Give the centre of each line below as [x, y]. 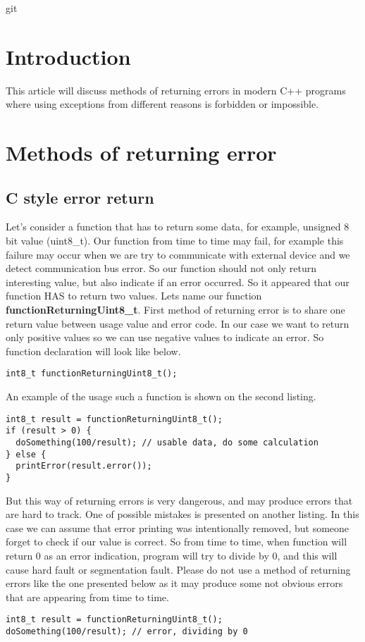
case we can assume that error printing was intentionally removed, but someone [178, 527]
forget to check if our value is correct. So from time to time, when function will [177, 542]
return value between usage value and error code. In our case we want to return [178, 323]
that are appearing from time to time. [87, 597]
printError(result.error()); [84, 466]
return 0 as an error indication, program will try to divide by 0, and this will [172, 555]
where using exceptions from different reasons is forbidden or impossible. [162, 104]
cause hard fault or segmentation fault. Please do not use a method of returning [178, 569]
